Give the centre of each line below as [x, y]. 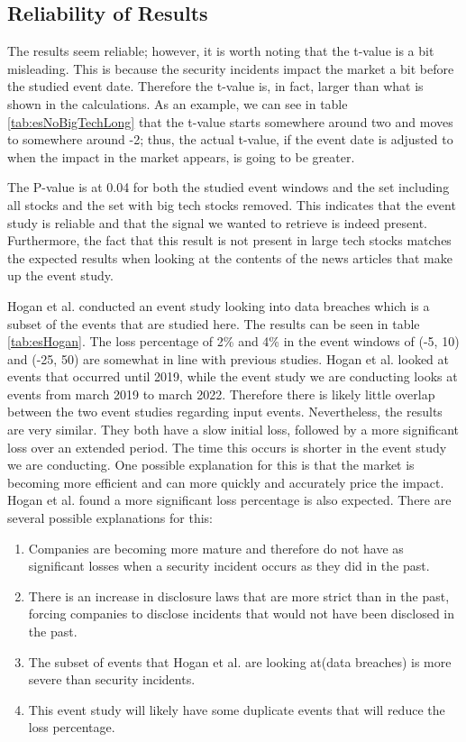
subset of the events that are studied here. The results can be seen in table [214, 323]
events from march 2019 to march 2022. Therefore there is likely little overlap [221, 394]
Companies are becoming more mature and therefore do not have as [216, 548]
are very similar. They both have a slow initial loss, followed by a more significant [233, 430]
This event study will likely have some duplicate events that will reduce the [237, 709]
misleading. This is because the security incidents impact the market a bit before [231, 68]
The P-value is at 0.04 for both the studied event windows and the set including [228, 187]
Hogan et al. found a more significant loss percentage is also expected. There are [229, 500]
